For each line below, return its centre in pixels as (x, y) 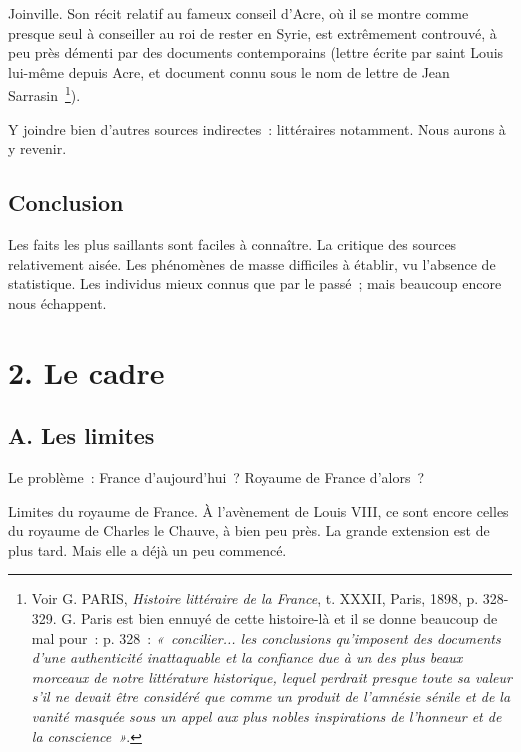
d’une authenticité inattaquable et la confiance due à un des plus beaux (247, 657)
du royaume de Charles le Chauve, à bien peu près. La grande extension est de (249, 530)
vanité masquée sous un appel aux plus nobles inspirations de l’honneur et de (266, 715)
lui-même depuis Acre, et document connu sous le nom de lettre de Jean (229, 71)
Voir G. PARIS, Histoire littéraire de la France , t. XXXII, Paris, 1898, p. (255, 598)
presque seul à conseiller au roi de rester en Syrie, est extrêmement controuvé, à (252, 32)
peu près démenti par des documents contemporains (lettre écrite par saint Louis (256, 52)
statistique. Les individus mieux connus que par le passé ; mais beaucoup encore (255, 283)
